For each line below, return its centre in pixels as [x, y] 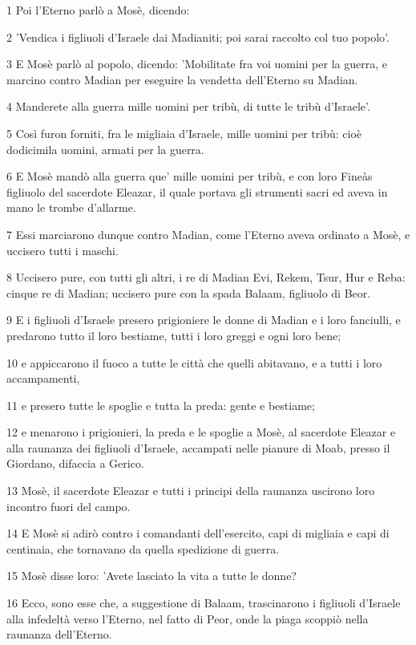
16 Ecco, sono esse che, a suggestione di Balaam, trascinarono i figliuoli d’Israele [204, 603]
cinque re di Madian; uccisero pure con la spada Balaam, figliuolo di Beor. [189, 292]
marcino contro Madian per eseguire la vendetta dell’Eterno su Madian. [182, 79]
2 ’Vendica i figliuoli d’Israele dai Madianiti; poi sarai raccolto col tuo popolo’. [198, 37]
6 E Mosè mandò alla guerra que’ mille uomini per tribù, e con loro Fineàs [190, 176]
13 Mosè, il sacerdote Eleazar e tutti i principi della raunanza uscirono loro [191, 491]
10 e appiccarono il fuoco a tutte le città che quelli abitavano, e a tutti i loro [194, 362]
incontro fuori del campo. [69, 506]
